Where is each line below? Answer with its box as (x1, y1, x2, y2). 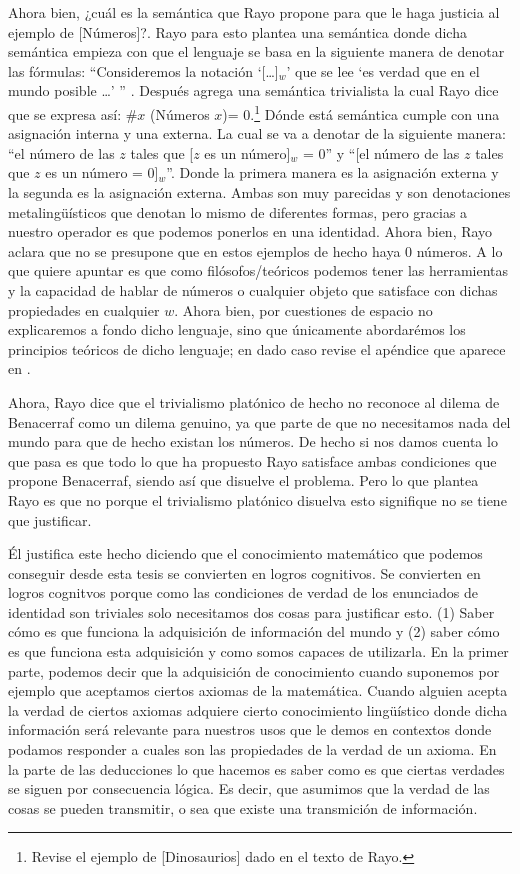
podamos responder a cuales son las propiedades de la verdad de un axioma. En (8, 739, 497, 760)
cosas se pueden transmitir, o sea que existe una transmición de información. (8, 797, 478, 818)
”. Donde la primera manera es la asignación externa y (166, 162, 499, 183)
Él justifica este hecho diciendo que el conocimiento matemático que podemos (8, 543, 483, 564)
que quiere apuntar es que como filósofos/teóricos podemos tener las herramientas (8, 260, 509, 281)
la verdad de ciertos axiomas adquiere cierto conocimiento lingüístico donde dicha (8, 699, 508, 720)
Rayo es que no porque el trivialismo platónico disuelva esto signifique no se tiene (8, 489, 507, 510)
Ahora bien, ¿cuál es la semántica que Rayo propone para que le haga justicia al (8, 2, 500, 22)
